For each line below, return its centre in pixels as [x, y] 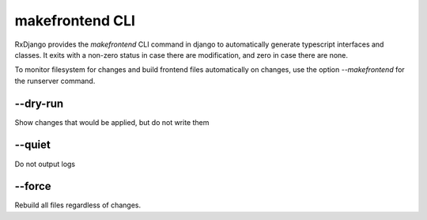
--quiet [32, 145]
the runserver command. [55, 81]
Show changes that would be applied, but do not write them [112, 122]
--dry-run [39, 103]
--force [33, 186]
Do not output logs [45, 164]
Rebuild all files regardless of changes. [78, 205]
